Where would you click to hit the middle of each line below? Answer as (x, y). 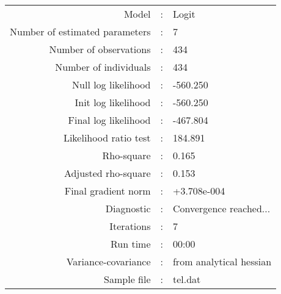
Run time (130, 244)
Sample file (127, 279)
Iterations (130, 226)
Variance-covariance (108, 261)
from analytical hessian (222, 261)
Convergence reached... (221, 208)
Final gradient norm (108, 191)
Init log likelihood (113, 102)
